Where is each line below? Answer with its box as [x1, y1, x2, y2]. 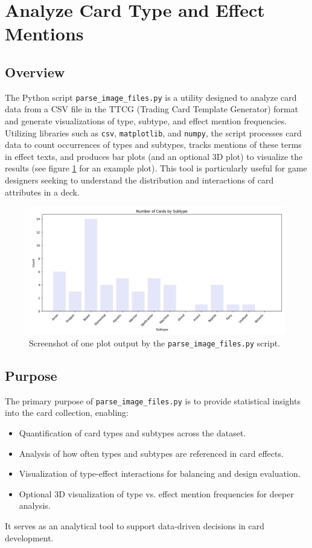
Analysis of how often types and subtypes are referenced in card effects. [19, 447, 284, 459]
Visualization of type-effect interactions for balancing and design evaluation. [19, 467, 301, 480]
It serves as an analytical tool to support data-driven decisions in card [5, 519, 264, 532]
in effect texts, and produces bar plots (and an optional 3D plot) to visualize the [5, 150, 303, 162]
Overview [5, 62, 65, 81]
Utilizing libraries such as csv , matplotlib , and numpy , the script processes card [5, 126, 302, 139]
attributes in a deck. [5, 185, 80, 198]
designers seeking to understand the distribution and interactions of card [5, 174, 274, 186]
